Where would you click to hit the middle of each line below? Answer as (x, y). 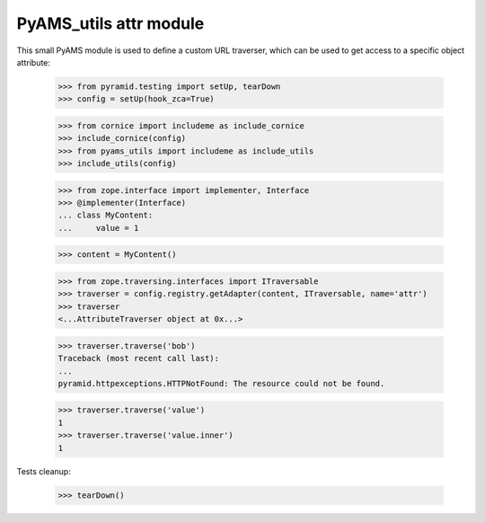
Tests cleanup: (44, 471)
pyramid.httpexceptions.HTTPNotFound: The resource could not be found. (221, 383)
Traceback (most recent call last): (139, 358)
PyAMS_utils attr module (110, 23)
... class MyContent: (106, 215)
